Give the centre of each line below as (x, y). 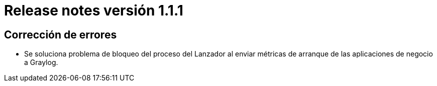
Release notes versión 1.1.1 (94, 10)
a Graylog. (41, 62)
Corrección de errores (61, 34)
